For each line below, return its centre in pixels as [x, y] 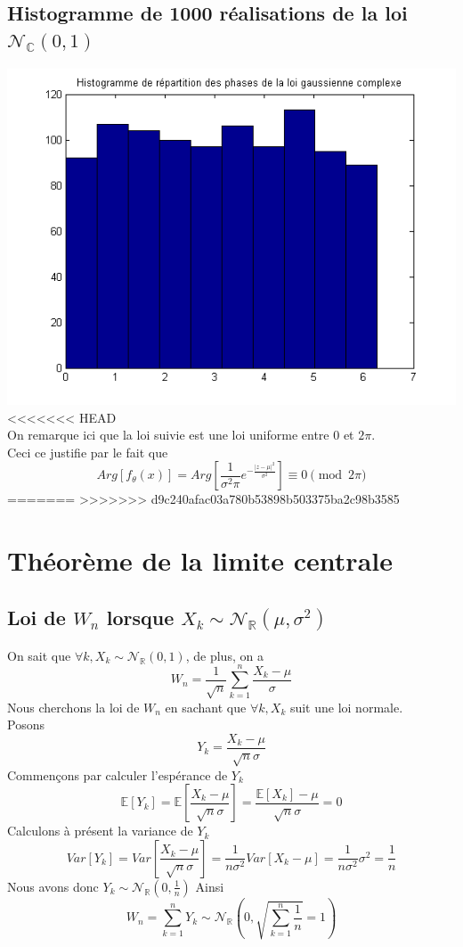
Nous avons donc [53, 886]
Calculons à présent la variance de [100, 831]
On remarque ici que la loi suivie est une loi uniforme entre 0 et [181, 435]
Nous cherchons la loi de [73, 707]
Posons [26, 725]
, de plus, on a [224, 655]
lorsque [140, 617]
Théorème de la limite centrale [200, 560]
